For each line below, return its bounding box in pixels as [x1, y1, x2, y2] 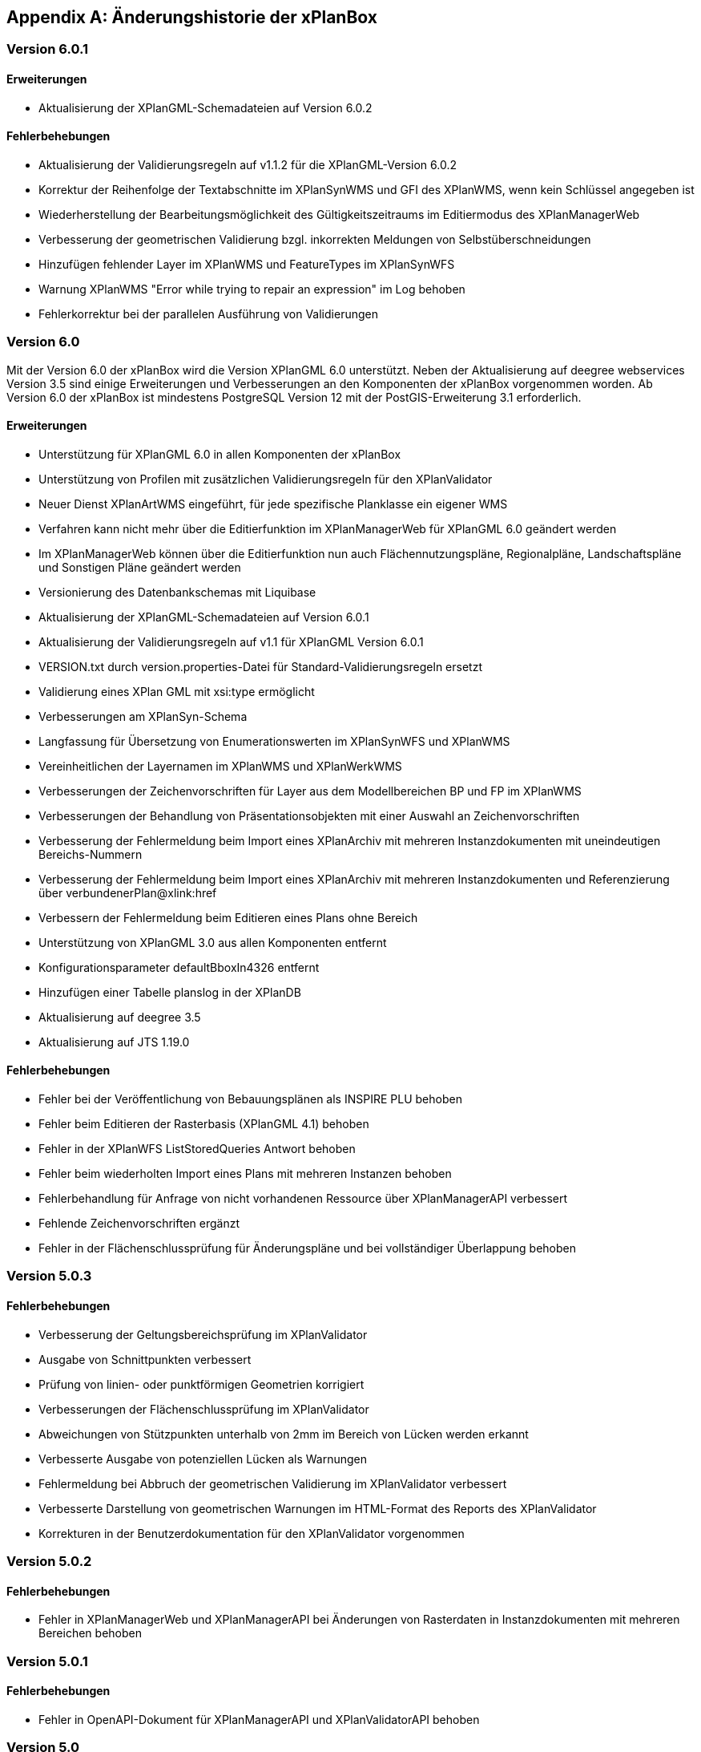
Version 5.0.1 [6, 1653, 88, 1669]
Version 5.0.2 [6, 1553, 92, 1570]
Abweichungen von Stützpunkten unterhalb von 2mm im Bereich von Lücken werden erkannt [38, 1426, 529, 1441]
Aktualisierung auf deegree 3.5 [38, 1010, 201, 1024]
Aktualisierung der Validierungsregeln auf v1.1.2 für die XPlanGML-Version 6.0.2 [38, 157, 457, 172]
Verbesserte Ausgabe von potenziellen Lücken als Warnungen [38, 1451, 368, 1466]
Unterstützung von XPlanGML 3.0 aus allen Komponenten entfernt [38, 935, 387, 949]
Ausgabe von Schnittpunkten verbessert [38, 1352, 252, 1366]
